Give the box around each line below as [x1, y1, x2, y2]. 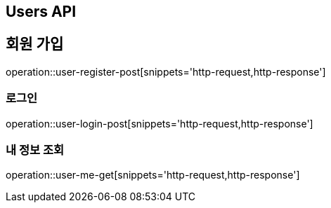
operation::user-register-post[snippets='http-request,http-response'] [6, 65, 326, 78]
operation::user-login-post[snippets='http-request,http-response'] [6, 117, 313, 130]
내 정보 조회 [6, 142, 65, 157]
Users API [6, 3, 77, 20]
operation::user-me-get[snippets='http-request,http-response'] [6, 169, 300, 181]
